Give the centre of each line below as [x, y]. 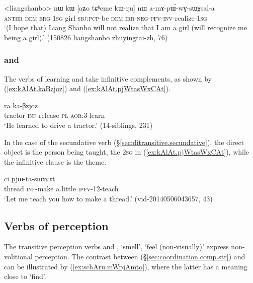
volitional [18, 256]
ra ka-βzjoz [21, 105]
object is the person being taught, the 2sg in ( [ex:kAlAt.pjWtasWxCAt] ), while [127, 152]
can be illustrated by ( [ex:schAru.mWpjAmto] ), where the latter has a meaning [126, 266]
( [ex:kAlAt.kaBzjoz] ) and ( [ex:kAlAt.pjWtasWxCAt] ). [87, 88]
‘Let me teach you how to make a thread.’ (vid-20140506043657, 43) [108, 198]
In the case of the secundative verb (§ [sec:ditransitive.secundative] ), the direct [124, 142]
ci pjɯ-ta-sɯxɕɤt [30, 179]
